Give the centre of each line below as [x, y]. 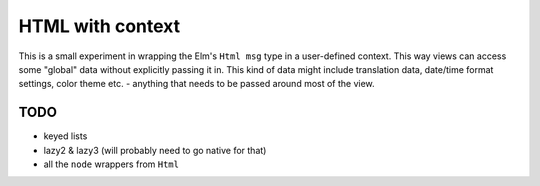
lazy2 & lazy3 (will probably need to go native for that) [155, 150]
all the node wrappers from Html [111, 164]
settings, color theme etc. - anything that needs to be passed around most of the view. [196, 84]
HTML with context [99, 26]
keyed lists [65, 136]
